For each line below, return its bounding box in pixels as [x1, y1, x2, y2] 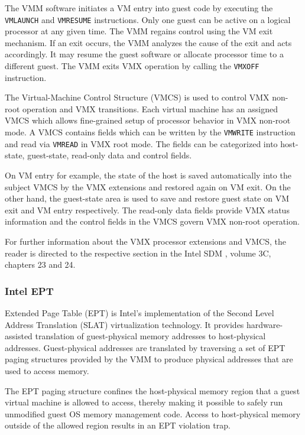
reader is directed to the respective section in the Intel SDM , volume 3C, [5, 246, 271, 259]
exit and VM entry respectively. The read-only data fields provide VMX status [5, 203, 290, 216]
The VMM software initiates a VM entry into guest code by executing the [5, 2, 273, 14]
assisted [5, 330, 33, 342]
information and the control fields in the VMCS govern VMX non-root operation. [5, 215, 300, 228]
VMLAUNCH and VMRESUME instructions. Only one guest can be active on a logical [5, 13, 291, 25]
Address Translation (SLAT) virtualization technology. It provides [5, 318, 244, 330]
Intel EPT [5, 283, 54, 298]
